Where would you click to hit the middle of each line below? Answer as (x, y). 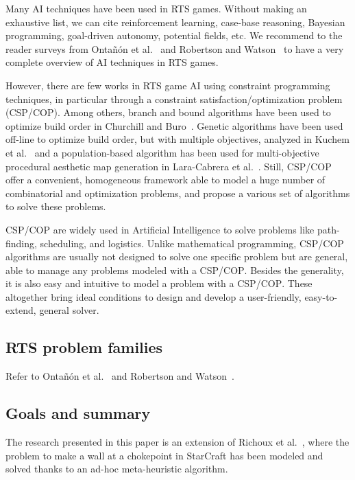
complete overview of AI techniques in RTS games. (112, 62)
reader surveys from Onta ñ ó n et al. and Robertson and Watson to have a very (175, 48)
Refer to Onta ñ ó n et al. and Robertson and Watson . (120, 376)
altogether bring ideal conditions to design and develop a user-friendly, (154, 296)
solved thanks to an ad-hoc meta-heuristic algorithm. (117, 469)
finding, (21, 243)
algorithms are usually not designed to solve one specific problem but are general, (177, 256)
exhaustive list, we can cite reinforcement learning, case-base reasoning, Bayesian (175, 22)
